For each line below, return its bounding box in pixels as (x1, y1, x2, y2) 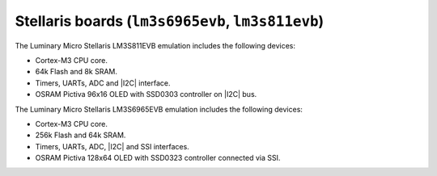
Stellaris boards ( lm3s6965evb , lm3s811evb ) (15, 12, 325, 30)
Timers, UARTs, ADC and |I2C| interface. (35, 78, 171, 88)
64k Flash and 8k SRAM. (35, 67, 117, 77)
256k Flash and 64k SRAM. (35, 130, 126, 140)
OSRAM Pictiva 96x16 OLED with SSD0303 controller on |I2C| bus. (35, 90, 257, 99)
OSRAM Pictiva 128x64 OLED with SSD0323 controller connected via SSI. (35, 153, 281, 163)
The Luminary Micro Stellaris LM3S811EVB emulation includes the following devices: (15, 40, 295, 50)
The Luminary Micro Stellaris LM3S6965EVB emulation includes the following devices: (15, 104, 303, 114)
